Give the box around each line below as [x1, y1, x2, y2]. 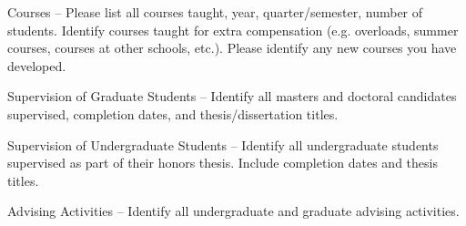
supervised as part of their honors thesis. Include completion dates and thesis [7, 153, 438, 172]
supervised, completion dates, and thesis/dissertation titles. [7, 104, 339, 123]
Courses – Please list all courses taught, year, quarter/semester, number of [7, 3, 423, 21]
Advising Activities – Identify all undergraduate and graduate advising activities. [7, 201, 460, 221]
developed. [7, 56, 66, 75]
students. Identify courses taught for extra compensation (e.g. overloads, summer [7, 20, 459, 39]
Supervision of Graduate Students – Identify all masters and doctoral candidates [7, 87, 457, 106]
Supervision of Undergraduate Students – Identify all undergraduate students [7, 135, 439, 154]
